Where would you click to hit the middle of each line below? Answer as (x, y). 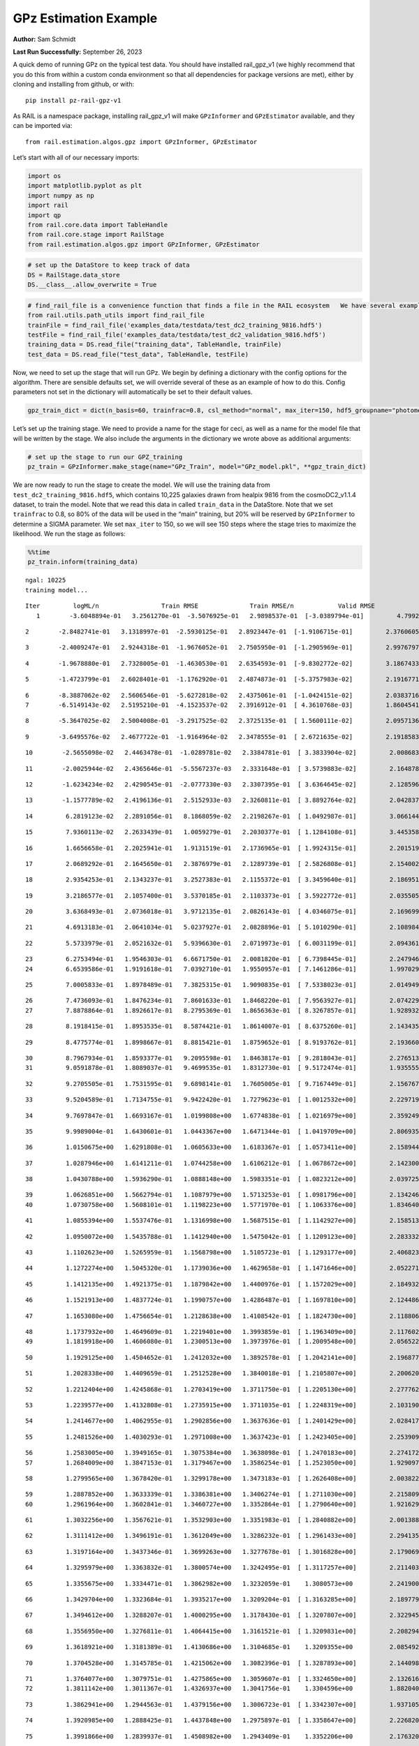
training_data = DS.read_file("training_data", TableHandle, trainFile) (155, 345)
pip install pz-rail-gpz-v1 (73, 100)
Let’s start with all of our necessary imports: (76, 158)
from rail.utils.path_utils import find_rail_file (116, 315)
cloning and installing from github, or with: (74, 85)
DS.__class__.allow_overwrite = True (92, 285)
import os (44, 176)
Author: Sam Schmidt (44, 39)
